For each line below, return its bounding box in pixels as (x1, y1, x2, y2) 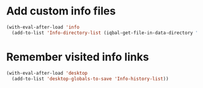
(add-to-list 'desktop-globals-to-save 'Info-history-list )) (11, 75, 169, 82)
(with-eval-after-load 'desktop (6, 70, 88, 76)
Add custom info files (6, 4, 116, 18)
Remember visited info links (6, 50, 149, 64)
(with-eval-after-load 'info (6, 24, 80, 30)
